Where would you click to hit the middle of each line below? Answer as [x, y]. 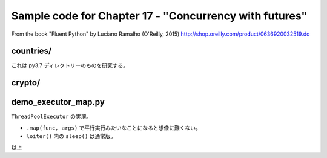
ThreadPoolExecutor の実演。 [51, 117]
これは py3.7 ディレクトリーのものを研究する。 [70, 65]
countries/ [31, 51]
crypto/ [26, 83]
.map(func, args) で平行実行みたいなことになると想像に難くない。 [114, 128]
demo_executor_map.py [58, 102]
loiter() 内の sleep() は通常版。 [71, 136]
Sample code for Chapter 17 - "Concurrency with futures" [159, 16]
